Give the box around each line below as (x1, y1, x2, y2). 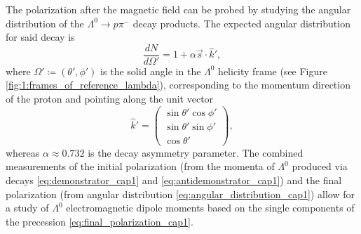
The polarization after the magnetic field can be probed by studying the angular (6, 2, 351, 16)
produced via (292, 159, 348, 174)
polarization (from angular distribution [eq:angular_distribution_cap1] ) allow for (6, 186, 355, 201)
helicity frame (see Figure (218, 63, 328, 78)
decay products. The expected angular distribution (132, 15, 350, 30)
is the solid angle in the (100, 63, 201, 78)
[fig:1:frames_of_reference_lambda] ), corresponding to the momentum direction (6, 77, 350, 92)
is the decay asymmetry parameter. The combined (88, 145, 304, 160)
